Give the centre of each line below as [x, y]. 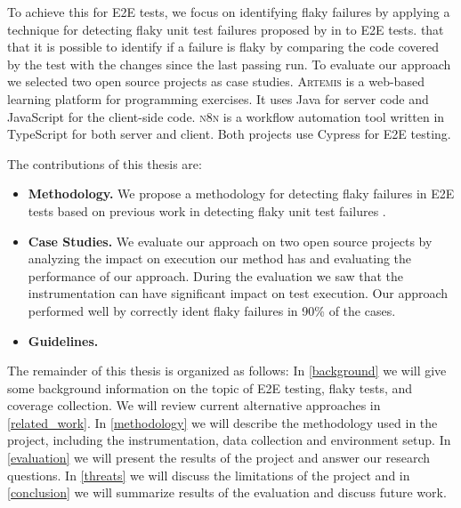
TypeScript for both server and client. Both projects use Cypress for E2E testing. [229, 134]
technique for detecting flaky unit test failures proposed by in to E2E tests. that [226, 29]
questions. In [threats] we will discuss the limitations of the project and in [209, 475]
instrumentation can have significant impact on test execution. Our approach [238, 293]
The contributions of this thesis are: [105, 163]
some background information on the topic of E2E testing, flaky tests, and [210, 387]
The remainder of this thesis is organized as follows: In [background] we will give [227, 371]
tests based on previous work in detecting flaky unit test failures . [207, 210]
